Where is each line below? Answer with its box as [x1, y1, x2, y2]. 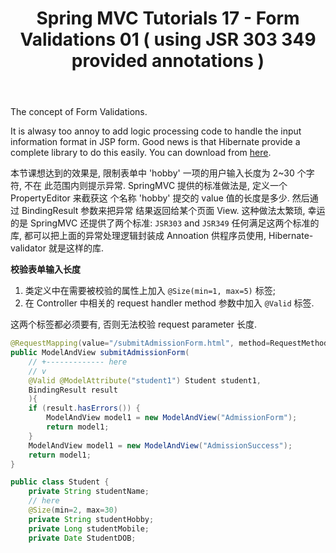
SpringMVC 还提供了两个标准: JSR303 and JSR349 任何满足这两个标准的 [29, 217, 320, 229]
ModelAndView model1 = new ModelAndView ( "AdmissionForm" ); [46, 413, 298, 423]
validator [10, 242, 47, 254]
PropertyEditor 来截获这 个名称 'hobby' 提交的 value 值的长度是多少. [10, 192, 290, 204]
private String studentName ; [28, 487, 150, 497]
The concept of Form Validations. [10, 106, 148, 118]
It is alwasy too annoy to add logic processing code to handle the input [10, 125, 302, 137]
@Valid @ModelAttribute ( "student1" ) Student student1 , [28, 375, 262, 386]
